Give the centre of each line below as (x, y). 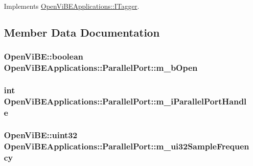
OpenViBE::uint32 (41, 135)
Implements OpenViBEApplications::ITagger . (72, 6)
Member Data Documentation (82, 32)
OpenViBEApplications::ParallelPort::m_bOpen (101, 68)
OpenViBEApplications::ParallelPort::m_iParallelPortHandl (125, 101)
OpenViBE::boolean (44, 56)
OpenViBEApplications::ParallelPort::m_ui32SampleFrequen (127, 146)
